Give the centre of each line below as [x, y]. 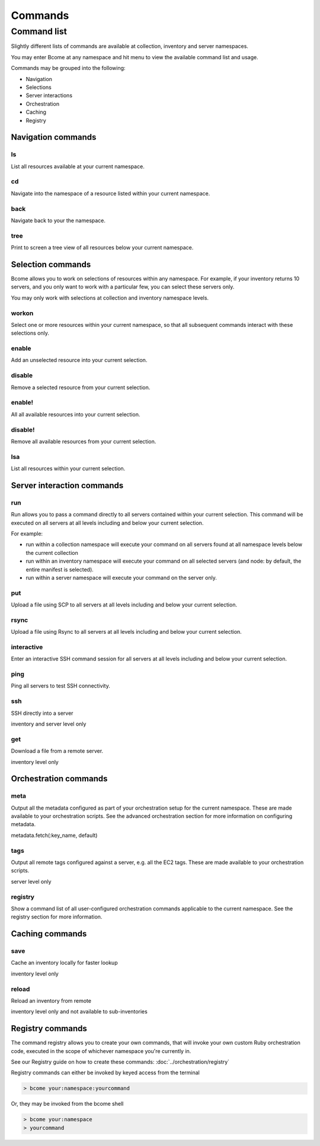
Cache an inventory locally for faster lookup [64, 963]
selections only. [30, 333]
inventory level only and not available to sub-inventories [79, 1012]
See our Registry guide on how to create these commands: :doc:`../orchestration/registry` [120, 1062]
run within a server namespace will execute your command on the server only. [121, 577]
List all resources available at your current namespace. [78, 166]
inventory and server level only [49, 724]
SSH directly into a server [42, 713]
